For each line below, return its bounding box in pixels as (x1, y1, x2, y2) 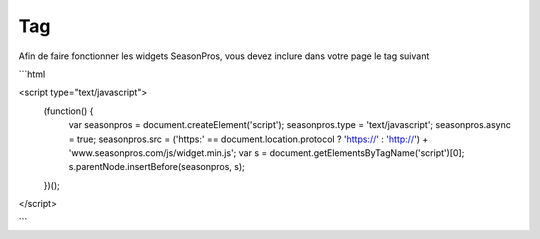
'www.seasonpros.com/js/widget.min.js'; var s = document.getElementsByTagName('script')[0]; (68, 146, 465, 159)
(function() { (43, 105, 94, 117)
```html (18, 68, 46, 80)
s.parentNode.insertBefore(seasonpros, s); (68, 161, 245, 173)
